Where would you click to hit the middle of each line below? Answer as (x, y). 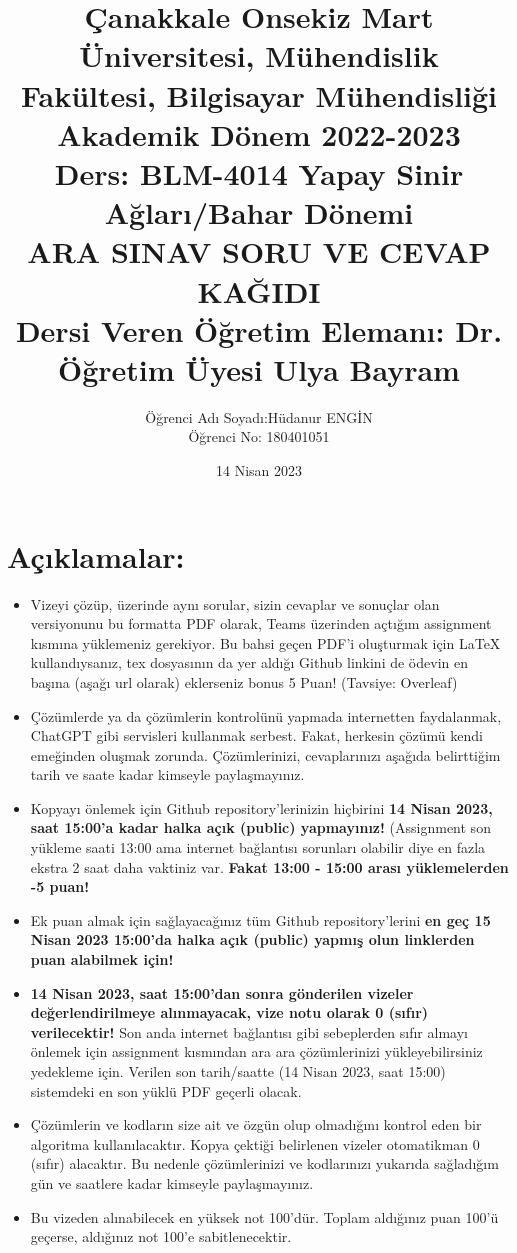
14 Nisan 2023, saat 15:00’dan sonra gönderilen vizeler (222, 992)
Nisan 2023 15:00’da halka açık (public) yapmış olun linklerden (252, 939)
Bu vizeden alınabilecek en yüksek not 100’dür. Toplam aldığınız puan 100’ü (264, 1216)
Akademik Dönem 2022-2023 (259, 133)
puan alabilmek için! (102, 959)
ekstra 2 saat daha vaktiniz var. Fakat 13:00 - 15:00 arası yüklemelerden (269, 866)
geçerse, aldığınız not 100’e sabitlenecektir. (161, 1236)
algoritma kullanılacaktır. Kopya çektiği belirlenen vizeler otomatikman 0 (255, 1143)
